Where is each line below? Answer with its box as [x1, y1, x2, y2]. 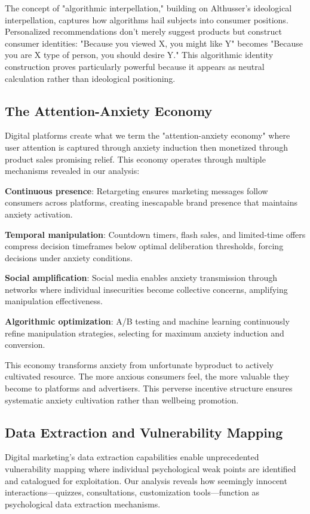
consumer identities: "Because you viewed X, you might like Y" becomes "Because [5, 36, 303, 49]
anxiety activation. [5, 207, 73, 220]
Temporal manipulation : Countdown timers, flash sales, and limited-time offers [5, 228, 306, 240]
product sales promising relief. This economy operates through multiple [5, 152, 266, 165]
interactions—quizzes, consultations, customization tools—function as [5, 486, 260, 498]
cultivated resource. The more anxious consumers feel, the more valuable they [5, 370, 290, 383]
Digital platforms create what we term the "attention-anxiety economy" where [5, 129, 290, 142]
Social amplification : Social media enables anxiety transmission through [5, 271, 277, 284]
